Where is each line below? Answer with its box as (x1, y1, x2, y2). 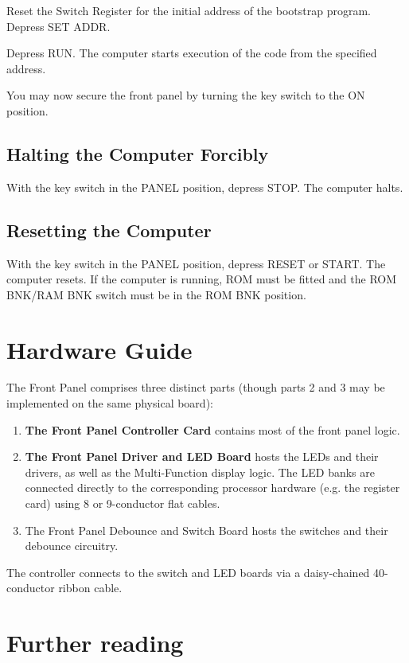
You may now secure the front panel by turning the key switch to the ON (6, 87, 365, 103)
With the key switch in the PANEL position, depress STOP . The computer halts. (6, 178, 403, 195)
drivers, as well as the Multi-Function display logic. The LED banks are (25, 463, 375, 480)
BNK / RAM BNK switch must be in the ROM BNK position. (6, 286, 306, 302)
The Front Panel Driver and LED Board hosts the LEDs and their (25, 448, 379, 465)
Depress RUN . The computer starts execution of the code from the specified (6, 45, 377, 61)
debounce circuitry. (25, 537, 119, 554)
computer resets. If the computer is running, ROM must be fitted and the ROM (6, 271, 397, 287)
